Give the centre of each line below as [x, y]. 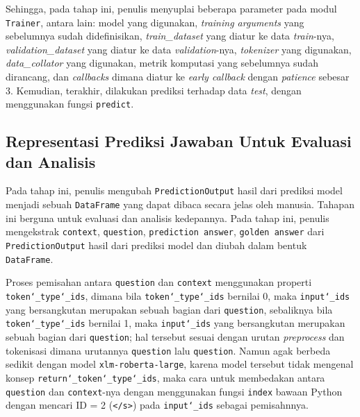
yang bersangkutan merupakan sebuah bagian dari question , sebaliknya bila [169, 309]
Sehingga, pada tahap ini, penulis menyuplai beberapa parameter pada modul [171, 8]
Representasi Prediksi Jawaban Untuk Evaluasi [179, 141]
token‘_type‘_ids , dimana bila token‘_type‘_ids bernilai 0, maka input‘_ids [178, 296]
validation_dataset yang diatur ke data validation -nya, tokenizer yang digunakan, [179, 49]
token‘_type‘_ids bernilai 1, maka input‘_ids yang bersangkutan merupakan [175, 323]
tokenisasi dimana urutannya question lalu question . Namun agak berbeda [168, 350]
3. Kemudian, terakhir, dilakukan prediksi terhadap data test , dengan [154, 90]
